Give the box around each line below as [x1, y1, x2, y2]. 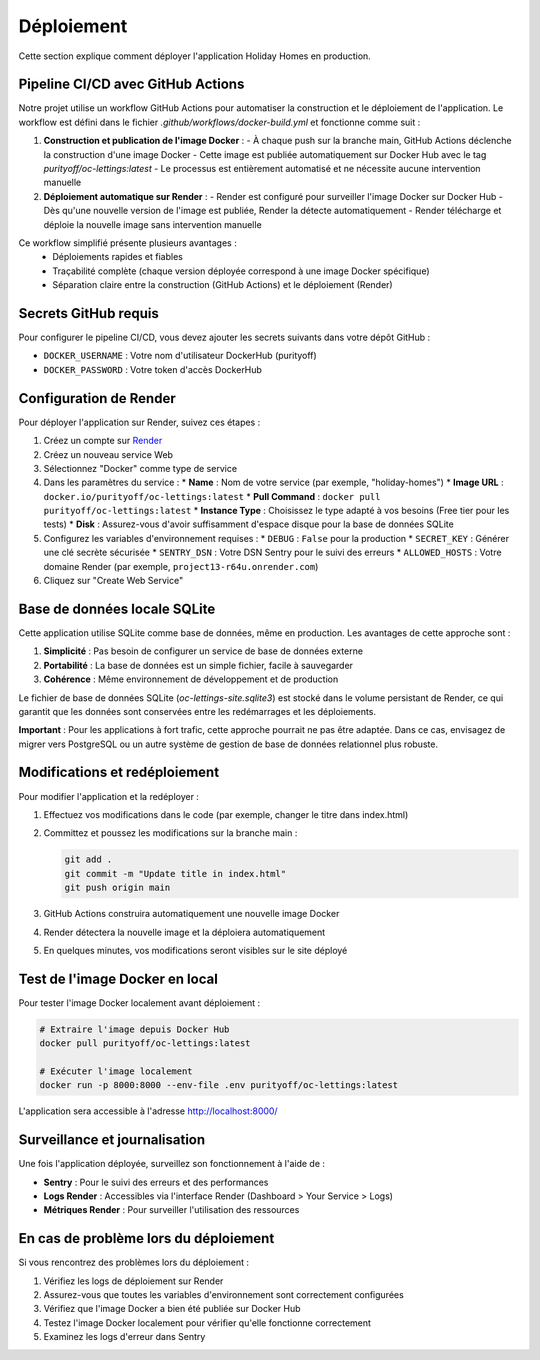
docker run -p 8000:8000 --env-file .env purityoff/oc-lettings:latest [39, 1080, 399, 1091]
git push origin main [64, 882, 171, 894]
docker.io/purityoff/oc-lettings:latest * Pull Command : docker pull [43, 490, 381, 502]
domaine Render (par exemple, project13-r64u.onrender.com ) [43, 560, 319, 572]
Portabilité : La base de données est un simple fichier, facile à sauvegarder [43, 659, 354, 671]
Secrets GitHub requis [18, 305, 159, 322]
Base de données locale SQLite [18, 600, 216, 617]
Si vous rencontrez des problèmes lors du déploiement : [18, 1256, 250, 1269]
